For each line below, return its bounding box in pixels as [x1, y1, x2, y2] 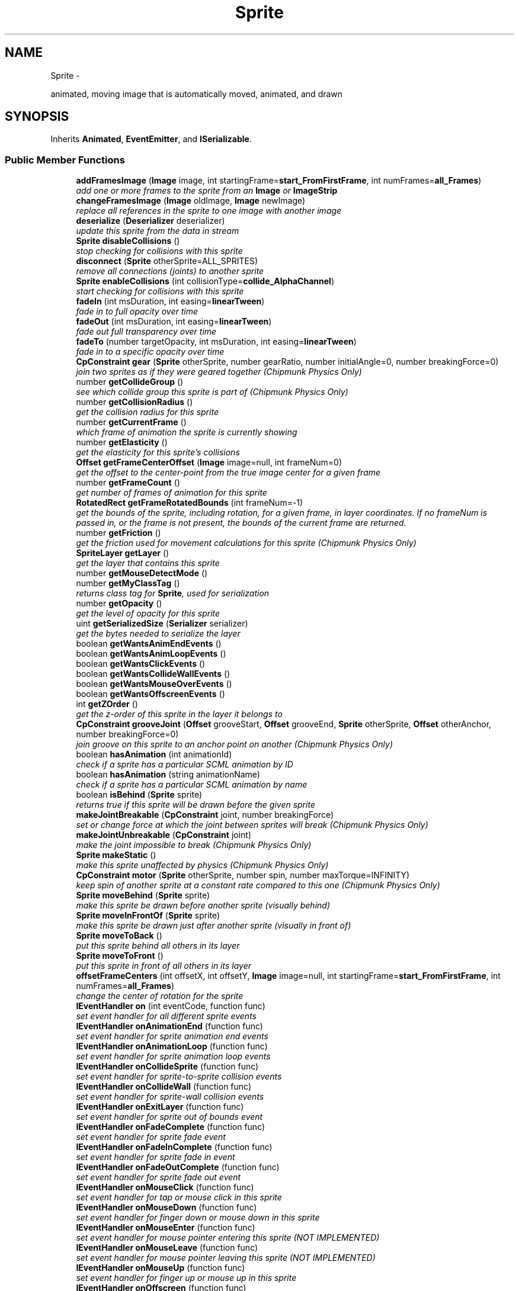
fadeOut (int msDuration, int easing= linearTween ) [76, 316, 272, 327]
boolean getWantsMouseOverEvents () [76, 679, 232, 689]
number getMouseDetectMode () [76, 568, 208, 579]
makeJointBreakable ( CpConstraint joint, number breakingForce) [76, 810, 334, 820]
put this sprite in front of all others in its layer [76, 961, 251, 971]
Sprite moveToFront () [76, 950, 164, 961]
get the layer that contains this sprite [76, 558, 220, 569]
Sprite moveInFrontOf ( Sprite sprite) [76, 910, 220, 921]
